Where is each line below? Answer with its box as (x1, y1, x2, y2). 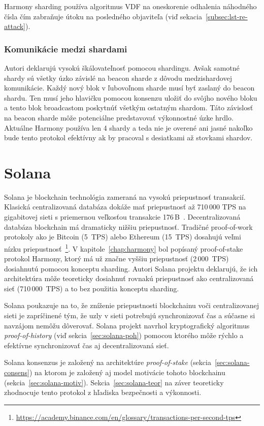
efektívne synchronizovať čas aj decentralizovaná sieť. (4, 340, 169, 350)
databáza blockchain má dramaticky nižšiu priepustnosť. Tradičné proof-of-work (4, 221, 253, 232)
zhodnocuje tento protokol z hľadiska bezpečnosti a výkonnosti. (4, 387, 202, 398)
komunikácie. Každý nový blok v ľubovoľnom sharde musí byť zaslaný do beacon (4, 82, 255, 93)
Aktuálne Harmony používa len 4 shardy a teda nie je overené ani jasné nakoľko (4, 122, 253, 133)
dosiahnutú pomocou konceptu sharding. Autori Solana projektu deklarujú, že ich (4, 263, 258, 273)
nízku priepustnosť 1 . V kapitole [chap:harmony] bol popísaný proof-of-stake (4, 241, 243, 254)
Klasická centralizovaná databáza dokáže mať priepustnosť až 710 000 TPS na (4, 201, 246, 212)
